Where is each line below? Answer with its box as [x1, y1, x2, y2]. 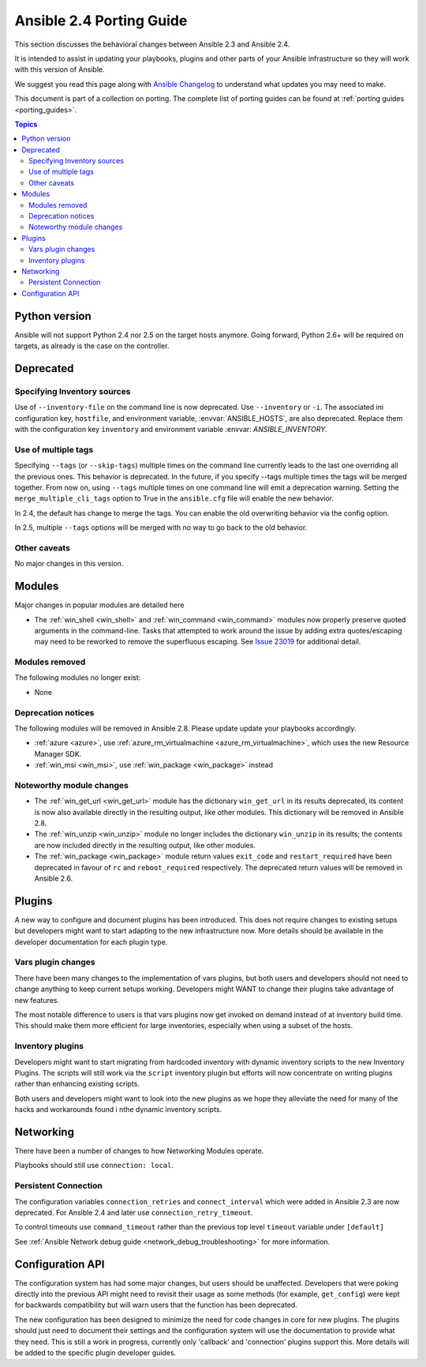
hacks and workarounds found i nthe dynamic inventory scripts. [14, 1105, 222, 1114]
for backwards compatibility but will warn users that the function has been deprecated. [14, 1300, 297, 1310]
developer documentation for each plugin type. [14, 937, 168, 947]
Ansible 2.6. [34, 873, 73, 884]
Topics [14, 119, 38, 129]
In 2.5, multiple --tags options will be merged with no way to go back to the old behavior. [14, 523, 308, 532]
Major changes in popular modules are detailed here [14, 600, 185, 610]
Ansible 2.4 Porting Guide [14, 12, 188, 29]
